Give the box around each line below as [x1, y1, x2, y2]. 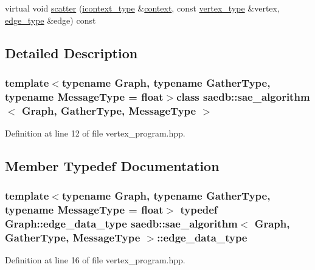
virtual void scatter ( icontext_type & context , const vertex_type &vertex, [5, 2, 280, 14]
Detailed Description [5, 43, 138, 62]
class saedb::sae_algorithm [176, 89, 310, 104]
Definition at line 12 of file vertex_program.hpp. [5, 127, 185, 140]
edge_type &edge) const [5, 13, 96, 26]
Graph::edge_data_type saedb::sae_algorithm [5, 216, 238, 231]
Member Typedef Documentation [5, 157, 220, 175]
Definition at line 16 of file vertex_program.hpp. [5, 254, 185, 266]
